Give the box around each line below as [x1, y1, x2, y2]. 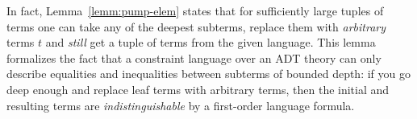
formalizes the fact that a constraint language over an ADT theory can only [6, 49, 382, 66]
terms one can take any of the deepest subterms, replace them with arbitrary [6, 18, 386, 35]
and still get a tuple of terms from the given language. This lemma [45, 34, 376, 51]
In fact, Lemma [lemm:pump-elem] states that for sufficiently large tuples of [6, 2, 384, 18]
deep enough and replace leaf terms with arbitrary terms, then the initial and [6, 80, 390, 97]
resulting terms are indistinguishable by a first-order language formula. [6, 96, 355, 113]
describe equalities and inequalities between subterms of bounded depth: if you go [6, 65, 411, 82]
